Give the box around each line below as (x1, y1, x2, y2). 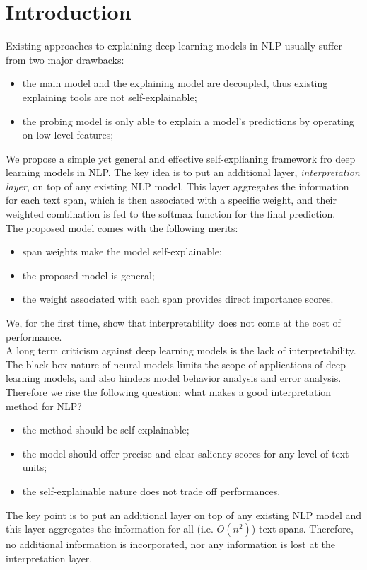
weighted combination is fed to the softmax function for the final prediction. (6, 207, 336, 221)
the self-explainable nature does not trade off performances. (22, 483, 281, 498)
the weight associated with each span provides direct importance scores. (22, 291, 334, 306)
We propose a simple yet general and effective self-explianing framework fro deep (6, 151, 356, 165)
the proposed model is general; (22, 267, 155, 282)
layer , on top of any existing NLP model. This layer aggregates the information (6, 178, 349, 193)
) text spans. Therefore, (251, 521, 354, 536)
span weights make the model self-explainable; (22, 244, 222, 259)
